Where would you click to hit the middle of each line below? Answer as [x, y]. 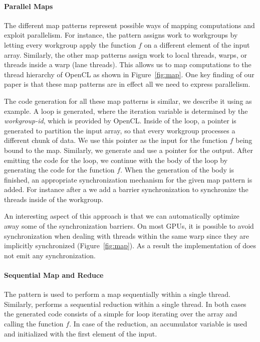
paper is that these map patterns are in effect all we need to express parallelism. [127, 84]
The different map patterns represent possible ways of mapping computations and [129, 25]
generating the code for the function [59, 170]
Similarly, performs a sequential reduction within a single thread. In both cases [125, 304]
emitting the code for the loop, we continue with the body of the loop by [116, 160]
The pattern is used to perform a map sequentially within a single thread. [117, 294]
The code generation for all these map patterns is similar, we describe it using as [128, 101]
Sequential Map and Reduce [54, 275]
